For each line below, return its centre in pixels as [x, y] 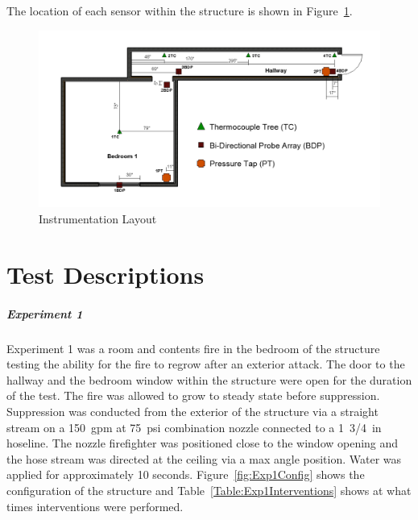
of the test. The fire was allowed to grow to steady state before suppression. [193, 395]
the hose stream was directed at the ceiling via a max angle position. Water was [204, 458]
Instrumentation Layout [98, 219]
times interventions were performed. [95, 506]
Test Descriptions [106, 274]
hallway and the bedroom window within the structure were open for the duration [209, 379]
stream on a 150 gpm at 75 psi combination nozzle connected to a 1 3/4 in [194, 427]
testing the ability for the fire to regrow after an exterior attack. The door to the [206, 364]
